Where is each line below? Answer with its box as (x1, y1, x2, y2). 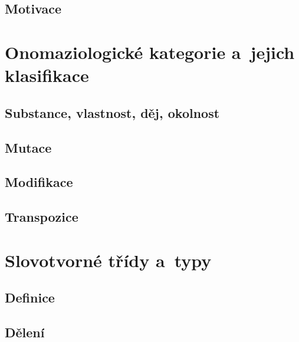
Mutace (5, 138, 52, 156)
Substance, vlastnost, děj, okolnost (5, 103, 220, 121)
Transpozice (5, 208, 78, 226)
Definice (5, 288, 55, 307)
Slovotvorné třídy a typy (5, 248, 212, 272)
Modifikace (5, 173, 73, 191)
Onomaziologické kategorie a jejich (5, 40, 295, 64)
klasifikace (5, 63, 89, 87)
